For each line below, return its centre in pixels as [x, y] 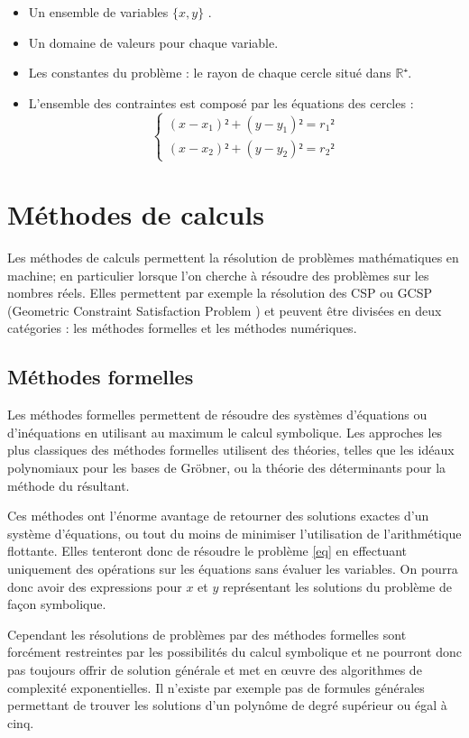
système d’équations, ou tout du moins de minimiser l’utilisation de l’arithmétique [234, 533]
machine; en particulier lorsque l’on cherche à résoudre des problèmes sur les [218, 275]
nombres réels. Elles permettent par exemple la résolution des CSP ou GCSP [220, 293]
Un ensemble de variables [98, 12]
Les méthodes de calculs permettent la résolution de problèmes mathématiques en [233, 258]
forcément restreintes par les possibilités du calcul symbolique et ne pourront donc [234, 652]
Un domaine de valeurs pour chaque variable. [153, 42]
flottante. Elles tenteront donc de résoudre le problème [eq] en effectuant [207, 551]
